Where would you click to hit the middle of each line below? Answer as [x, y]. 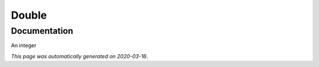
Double [29, 15]
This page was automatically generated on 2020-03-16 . [79, 56]
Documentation [42, 31]
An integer [24, 45]
